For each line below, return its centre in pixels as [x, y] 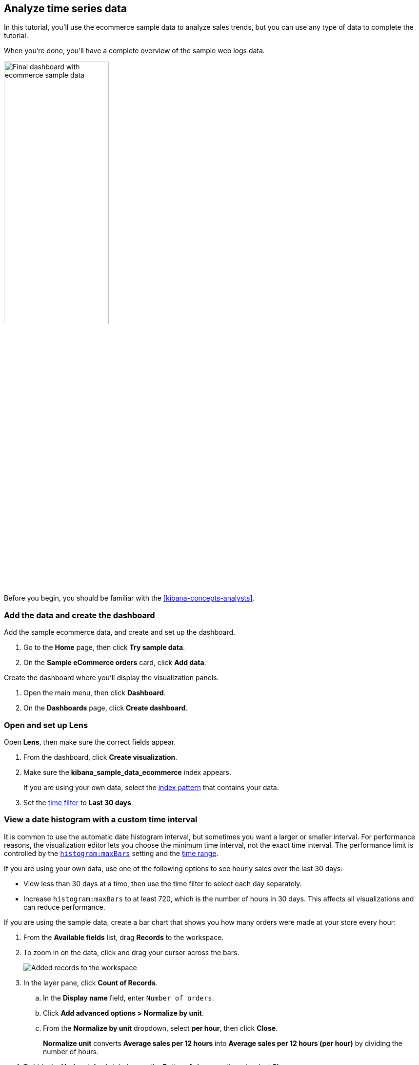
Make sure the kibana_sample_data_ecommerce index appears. [128, 772]
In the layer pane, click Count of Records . [90, 982]
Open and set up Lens [46, 725]
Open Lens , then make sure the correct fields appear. [90, 742]
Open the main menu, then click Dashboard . [95, 693]
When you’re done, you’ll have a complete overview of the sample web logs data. [134, 51]
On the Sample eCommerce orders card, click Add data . [115, 663]
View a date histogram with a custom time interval [101, 820]
